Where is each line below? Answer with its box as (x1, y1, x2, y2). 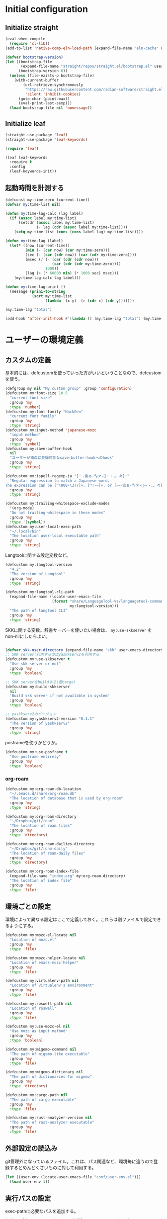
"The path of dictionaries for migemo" (9, 1074, 92, 1079)
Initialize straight (5, 23, 59, 32)
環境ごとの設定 (5, 902, 51, 911)
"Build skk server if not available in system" (9, 694, 110, 698)
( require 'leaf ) (5, 146, 39, 151)
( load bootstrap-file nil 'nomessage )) (9, 105, 92, 110)
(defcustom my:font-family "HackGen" (5, 409, 83, 414)
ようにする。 (9, 923, 36, 929)
